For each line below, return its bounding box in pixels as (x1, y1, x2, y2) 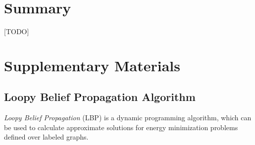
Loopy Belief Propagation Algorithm (4, 89, 196, 104)
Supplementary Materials (4, 55, 180, 75)
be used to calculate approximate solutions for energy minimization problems (4, 122, 238, 132)
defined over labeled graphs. (4, 132, 89, 142)
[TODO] (4, 26, 29, 37)
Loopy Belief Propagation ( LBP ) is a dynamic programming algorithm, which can (4, 112, 252, 123)
